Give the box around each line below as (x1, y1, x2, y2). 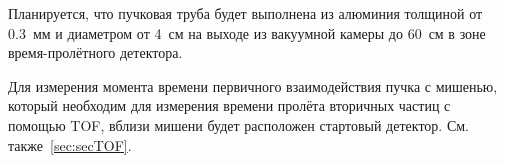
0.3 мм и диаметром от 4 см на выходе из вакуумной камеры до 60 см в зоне (8, 22, 486, 43)
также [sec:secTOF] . (8, 134, 132, 155)
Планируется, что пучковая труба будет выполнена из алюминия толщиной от (8, 3, 483, 23)
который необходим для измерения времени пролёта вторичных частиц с (8, 95, 451, 116)
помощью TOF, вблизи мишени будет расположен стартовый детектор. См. (8, 114, 469, 135)
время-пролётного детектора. (8, 42, 183, 63)
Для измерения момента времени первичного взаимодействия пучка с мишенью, (8, 75, 498, 96)
